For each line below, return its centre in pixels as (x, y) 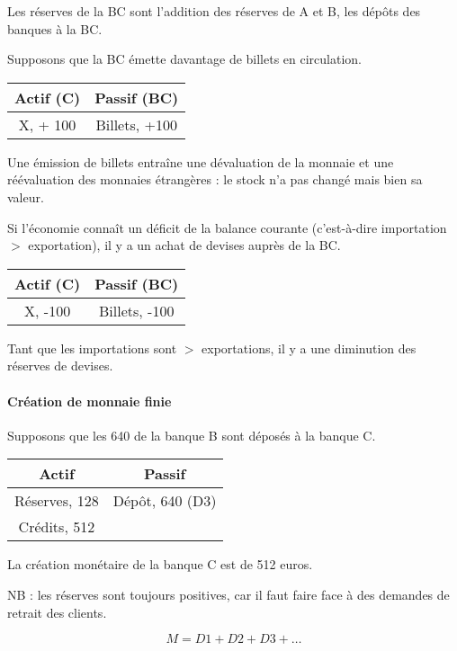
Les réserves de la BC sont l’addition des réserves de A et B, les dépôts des (214, 11)
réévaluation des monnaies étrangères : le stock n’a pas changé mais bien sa (215, 179)
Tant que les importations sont (92, 348)
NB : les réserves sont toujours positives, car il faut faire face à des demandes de (228, 594)
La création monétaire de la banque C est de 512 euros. (160, 564)
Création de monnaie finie (90, 401)
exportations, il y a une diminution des (309, 348)
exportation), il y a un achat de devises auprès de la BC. (184, 245)
